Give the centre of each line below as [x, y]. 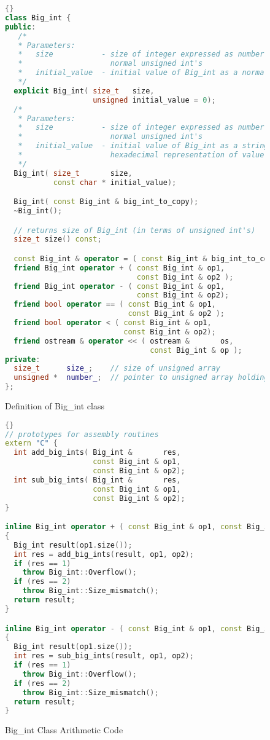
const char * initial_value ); [115, 182]
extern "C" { [31, 443]
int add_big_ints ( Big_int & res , [97, 453]
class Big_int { [38, 18]
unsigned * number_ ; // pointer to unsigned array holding [141, 378]
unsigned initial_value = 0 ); [154, 100]
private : [23, 359]
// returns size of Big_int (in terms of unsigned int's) [135, 230]
